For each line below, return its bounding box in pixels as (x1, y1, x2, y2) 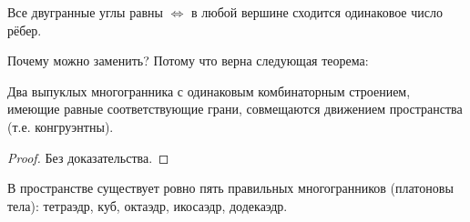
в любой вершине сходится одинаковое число (190, 3, 443, 21)
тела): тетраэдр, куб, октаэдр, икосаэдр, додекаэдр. (7, 196, 288, 215)
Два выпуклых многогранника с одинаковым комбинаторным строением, (7, 81, 411, 100)
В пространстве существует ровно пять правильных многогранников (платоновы (7, 178, 454, 197)
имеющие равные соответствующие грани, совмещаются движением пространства (7, 99, 463, 118)
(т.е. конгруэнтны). (7, 116, 114, 136)
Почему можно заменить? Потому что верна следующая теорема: (7, 51, 369, 70)
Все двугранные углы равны (7, 3, 163, 21)
